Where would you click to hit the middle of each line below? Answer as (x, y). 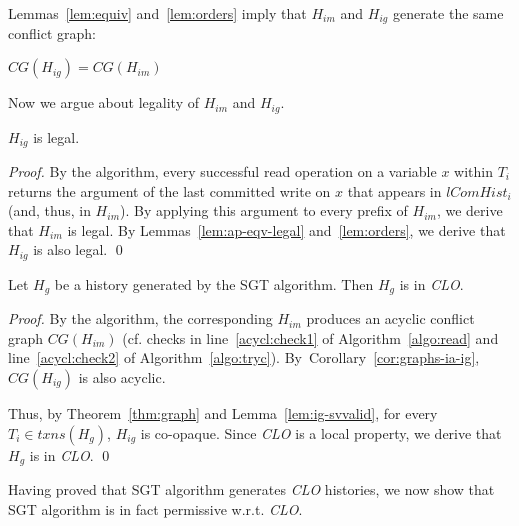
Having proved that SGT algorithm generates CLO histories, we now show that (251, 489)
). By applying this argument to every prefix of (264, 210)
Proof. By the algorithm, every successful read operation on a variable (222, 170)
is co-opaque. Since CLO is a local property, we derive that (321, 432)
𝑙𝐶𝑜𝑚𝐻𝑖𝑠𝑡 (477, 192)
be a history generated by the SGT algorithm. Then (214, 283)
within (473, 170)
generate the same (448, 13)
